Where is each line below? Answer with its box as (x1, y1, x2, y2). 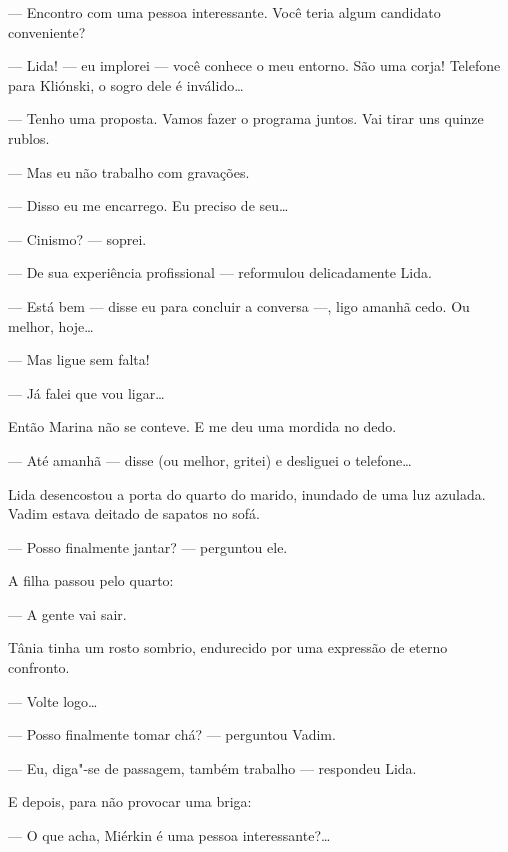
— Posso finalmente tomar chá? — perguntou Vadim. (8, 724, 336, 745)
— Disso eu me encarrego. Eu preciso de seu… (8, 195, 289, 216)
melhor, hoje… (8, 315, 94, 336)
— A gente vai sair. (8, 603, 127, 624)
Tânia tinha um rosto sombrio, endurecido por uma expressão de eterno (8, 637, 448, 658)
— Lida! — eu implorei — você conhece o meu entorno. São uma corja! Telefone (8, 55, 501, 76)
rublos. (8, 127, 50, 148)
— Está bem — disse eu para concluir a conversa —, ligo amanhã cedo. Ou (8, 295, 470, 316)
